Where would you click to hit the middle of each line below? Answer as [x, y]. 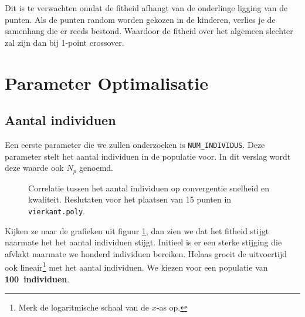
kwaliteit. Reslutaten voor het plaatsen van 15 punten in [130, 199]
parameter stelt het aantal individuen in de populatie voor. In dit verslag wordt [148, 156]
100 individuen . [37, 279]
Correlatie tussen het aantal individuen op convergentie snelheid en [149, 188]
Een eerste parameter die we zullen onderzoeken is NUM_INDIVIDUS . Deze [135, 144]
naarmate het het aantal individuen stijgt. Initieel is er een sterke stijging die [143, 242]
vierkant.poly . [57, 210]
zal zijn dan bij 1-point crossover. [65, 42]
